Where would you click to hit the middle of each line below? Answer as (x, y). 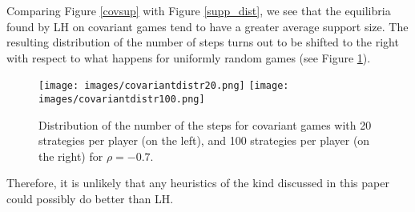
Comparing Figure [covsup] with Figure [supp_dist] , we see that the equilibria (199, 10)
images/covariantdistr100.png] (122, 100)
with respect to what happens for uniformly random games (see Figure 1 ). (189, 57)
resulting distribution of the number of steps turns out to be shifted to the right (203, 42)
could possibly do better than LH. (90, 199)
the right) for (71, 156)
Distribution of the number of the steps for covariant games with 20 (205, 124)
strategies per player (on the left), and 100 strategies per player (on (204, 140)
